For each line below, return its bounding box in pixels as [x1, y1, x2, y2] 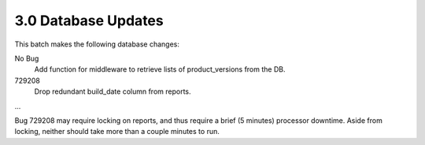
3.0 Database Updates [14, 12, 164, 29]
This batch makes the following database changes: [14, 39, 180, 49]
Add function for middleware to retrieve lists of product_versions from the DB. [34, 65, 286, 74]
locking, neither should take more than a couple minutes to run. [14, 127, 220, 136]
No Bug [14, 54, 39, 63]
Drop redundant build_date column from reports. [34, 87, 192, 96]
